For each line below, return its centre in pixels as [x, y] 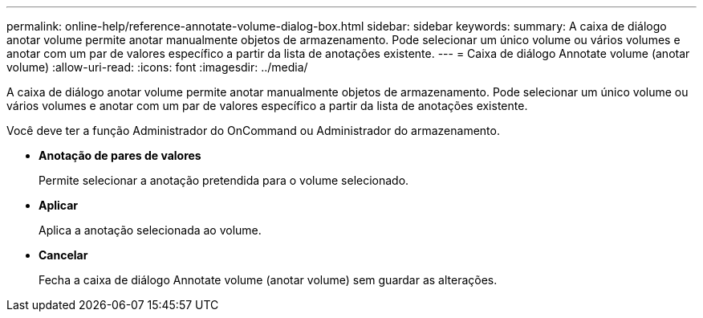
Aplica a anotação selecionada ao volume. [150, 230]
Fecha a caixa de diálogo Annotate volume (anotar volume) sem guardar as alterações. [268, 280]
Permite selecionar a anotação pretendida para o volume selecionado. [224, 180]
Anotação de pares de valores [120, 155]
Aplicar [59, 205]
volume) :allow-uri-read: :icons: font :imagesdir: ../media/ [157, 67]
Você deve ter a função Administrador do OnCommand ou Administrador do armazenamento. [253, 130]
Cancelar [63, 255]
